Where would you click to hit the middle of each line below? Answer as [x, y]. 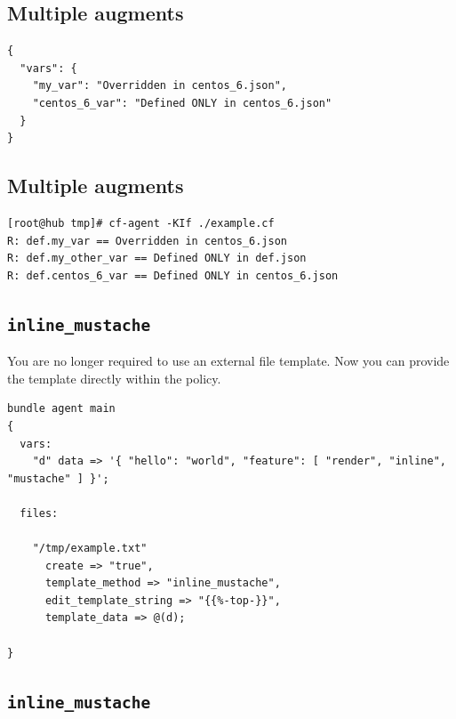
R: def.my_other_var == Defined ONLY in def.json [157, 259]
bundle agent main [61, 409]
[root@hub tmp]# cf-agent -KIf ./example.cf [141, 223]
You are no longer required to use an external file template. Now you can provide [228, 361]
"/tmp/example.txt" [90, 549]
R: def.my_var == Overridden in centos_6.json [147, 241]
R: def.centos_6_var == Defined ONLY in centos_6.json [173, 275]
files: [39, 513]
